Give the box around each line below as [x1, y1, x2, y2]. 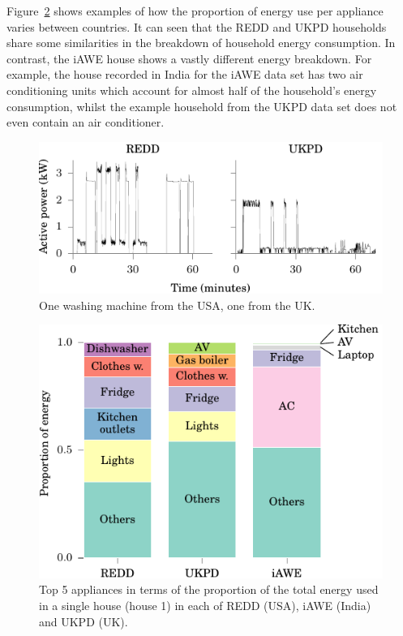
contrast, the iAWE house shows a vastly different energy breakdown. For [6, 49, 372, 67]
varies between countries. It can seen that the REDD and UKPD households [6, 18, 387, 35]
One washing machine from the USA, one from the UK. [39, 296, 315, 313]
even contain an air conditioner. [6, 114, 165, 131]
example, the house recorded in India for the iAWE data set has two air [6, 66, 363, 83]
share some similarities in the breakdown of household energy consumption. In [6, 34, 396, 51]
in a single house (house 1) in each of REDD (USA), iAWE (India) [39, 596, 371, 613]
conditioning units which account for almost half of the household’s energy [6, 81, 377, 98]
